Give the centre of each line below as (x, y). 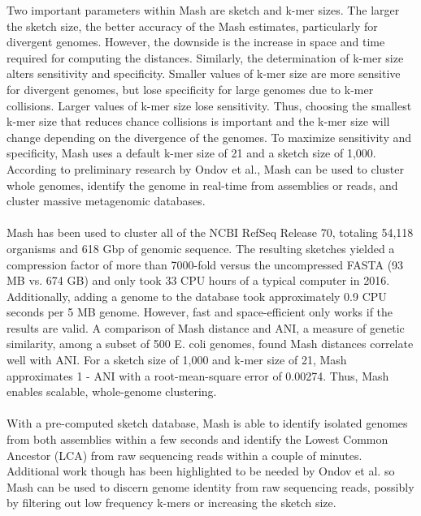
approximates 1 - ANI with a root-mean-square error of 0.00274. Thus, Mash (198, 375)
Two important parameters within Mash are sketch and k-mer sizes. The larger (203, 10)
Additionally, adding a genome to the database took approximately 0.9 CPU (197, 296)
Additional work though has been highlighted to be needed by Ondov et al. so (201, 471)
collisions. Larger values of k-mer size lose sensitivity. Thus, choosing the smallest (209, 105)
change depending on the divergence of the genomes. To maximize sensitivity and (209, 137)
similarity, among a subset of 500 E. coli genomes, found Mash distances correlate (210, 344)
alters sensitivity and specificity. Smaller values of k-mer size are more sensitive (204, 73)
